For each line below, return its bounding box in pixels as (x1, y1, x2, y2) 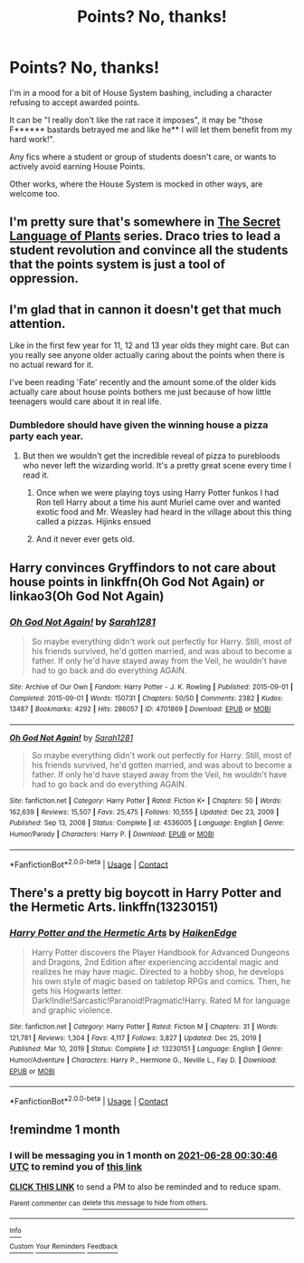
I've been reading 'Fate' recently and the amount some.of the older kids (9, 377, 277, 388)
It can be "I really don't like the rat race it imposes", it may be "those (9, 114, 263, 125)
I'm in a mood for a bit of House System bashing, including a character (9, 87, 273, 98)
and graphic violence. (31, 1005, 113, 1016)
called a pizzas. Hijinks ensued (35, 516, 152, 527)
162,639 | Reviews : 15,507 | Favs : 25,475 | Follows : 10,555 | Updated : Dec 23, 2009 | (9, 807, 279, 816)
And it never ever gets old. (35, 534, 135, 545)
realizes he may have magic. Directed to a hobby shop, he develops (31, 967, 285, 978)
